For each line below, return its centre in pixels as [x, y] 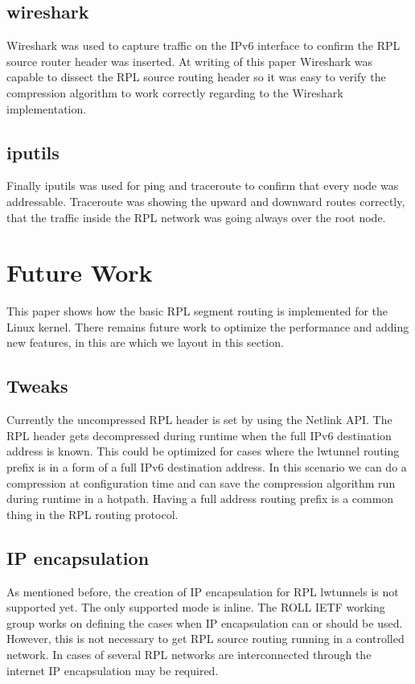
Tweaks [37, 386]
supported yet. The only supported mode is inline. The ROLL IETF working [196, 607]
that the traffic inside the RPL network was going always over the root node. [196, 217]
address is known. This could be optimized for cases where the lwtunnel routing [203, 451]
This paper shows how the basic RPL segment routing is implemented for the [197, 311]
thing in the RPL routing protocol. [92, 514]
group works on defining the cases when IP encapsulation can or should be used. [205, 622]
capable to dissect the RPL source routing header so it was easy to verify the [196, 77]
